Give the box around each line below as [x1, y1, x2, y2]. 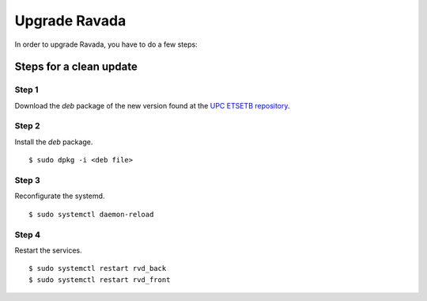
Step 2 [14, 120, 40, 131]
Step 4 [14, 229, 41, 240]
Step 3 [14, 175, 41, 185]
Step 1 [14, 84, 39, 95]
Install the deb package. [14, 137, 93, 147]
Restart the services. [14, 246, 82, 255]
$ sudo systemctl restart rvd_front [28, 275, 171, 284]
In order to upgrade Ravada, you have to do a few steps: [14, 40, 198, 49]
